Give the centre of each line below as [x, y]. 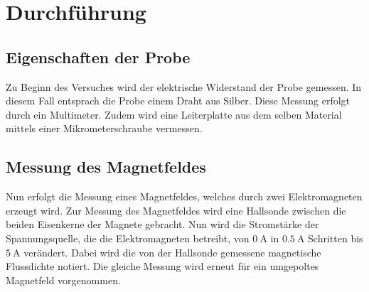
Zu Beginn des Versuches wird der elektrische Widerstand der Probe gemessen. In [184, 86]
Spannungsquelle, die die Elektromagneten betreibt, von [128, 238]
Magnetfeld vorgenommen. [63, 280]
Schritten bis [336, 238]
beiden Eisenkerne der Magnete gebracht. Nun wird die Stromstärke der [162, 224]
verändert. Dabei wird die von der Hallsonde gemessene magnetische [172, 252]
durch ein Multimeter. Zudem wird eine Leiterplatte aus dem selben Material [174, 114]
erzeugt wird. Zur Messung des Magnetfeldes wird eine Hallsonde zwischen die [176, 210]
